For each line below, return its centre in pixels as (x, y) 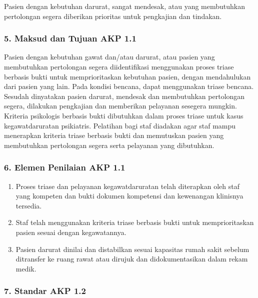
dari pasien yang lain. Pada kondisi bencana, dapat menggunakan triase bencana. (129, 86)
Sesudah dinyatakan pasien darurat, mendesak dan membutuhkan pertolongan (124, 96)
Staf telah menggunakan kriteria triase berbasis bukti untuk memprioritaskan (135, 222)
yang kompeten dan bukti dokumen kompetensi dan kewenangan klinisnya (129, 196)
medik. (26, 268)
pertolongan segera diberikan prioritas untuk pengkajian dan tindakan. (113, 16)
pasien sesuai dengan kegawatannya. (71, 232)
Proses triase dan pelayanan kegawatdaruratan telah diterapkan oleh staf (127, 186)
